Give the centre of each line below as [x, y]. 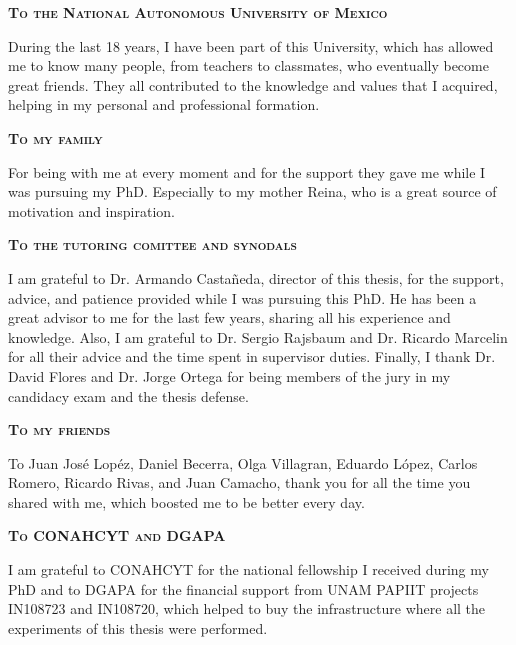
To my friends [59, 429]
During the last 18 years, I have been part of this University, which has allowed [251, 45]
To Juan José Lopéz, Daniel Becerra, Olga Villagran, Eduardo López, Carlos [243, 462]
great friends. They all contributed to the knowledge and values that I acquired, [253, 84]
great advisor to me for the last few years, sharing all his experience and [229, 317]
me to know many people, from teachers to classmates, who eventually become [248, 65]
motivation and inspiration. [91, 210]
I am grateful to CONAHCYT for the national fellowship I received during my [248, 569]
